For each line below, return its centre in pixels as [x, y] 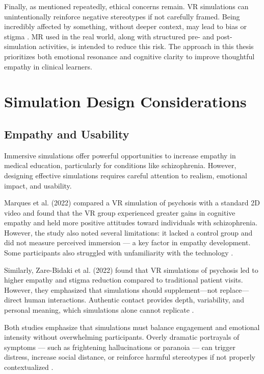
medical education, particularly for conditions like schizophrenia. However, [120, 165]
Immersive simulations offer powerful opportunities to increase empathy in [120, 155]
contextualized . [29, 367]
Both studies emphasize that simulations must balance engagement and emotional [132, 327]
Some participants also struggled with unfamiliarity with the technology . [119, 253]
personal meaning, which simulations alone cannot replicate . [99, 310]
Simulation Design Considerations [125, 101]
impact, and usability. [38, 185]
